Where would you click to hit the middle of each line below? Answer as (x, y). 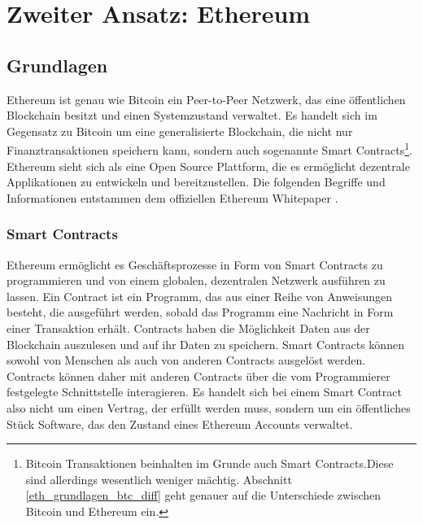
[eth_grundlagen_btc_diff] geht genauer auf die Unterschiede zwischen (203, 495)
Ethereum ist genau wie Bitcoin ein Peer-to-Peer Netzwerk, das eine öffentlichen (206, 99)
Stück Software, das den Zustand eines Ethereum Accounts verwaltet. (180, 424)
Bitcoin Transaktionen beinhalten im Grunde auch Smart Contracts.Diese (209, 463)
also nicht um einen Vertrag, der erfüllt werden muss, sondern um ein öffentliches (209, 407)
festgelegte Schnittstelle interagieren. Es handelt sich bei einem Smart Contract (204, 392)
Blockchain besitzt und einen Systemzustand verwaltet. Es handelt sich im (192, 115)
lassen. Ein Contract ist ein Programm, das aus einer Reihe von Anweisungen (200, 296)
